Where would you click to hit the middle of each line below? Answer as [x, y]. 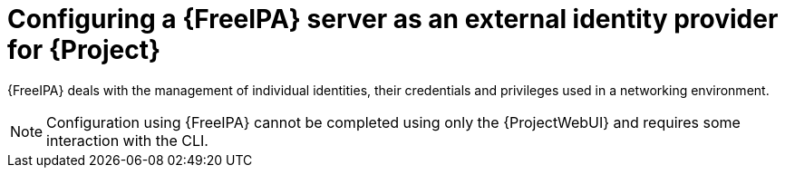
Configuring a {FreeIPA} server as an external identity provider [393, 19]
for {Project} [84, 50]
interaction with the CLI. [127, 140]
